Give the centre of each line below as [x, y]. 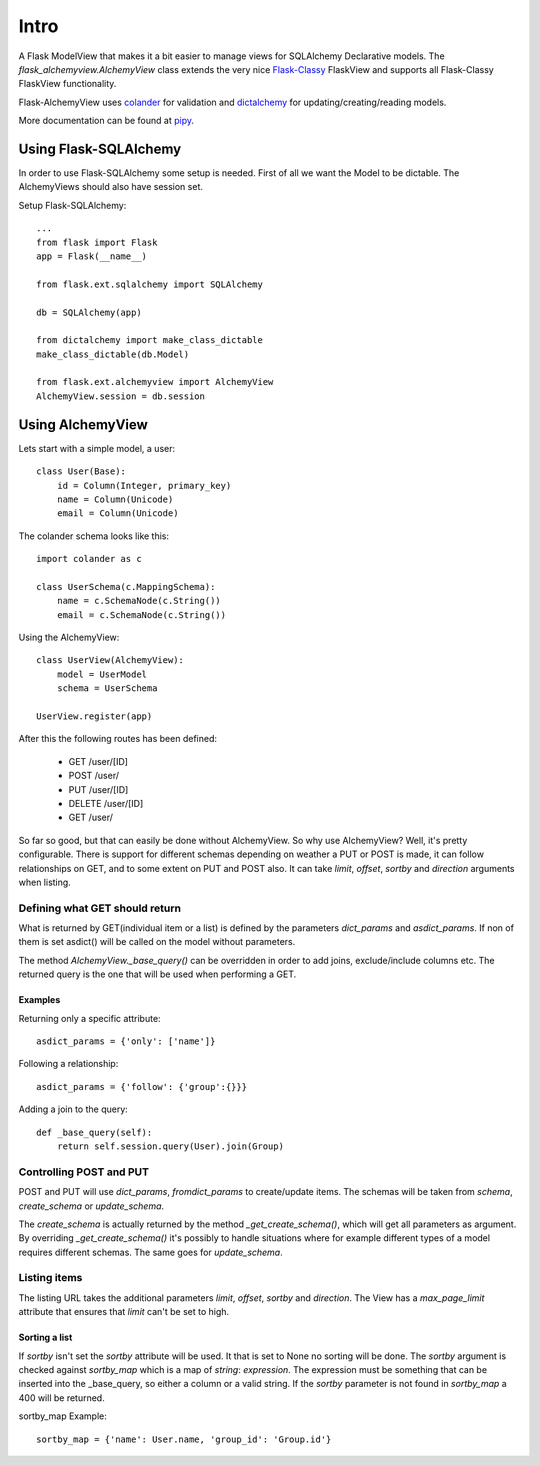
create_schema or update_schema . [91, 1206]
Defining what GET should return [100, 908]
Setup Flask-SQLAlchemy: [72, 205]
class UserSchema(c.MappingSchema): [126, 586]
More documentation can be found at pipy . [106, 121]
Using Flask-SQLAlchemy [100, 148]
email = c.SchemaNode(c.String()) [141, 614]
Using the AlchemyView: [69, 637]
